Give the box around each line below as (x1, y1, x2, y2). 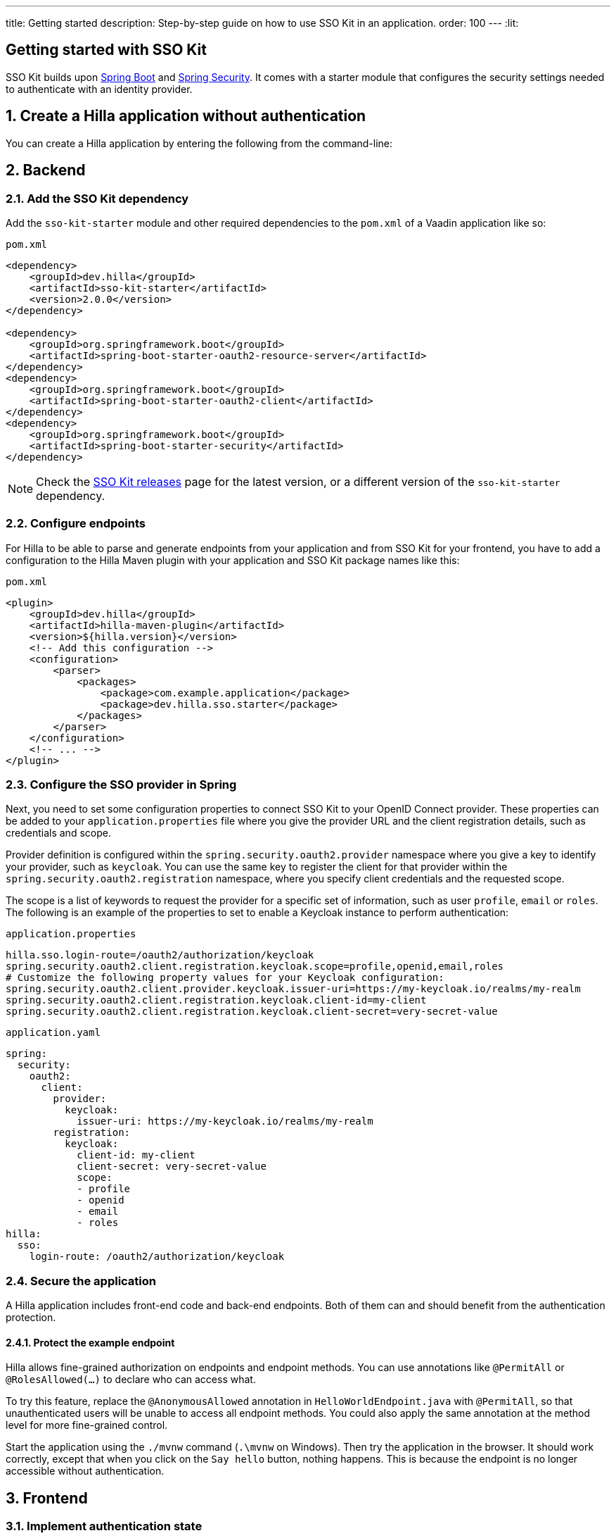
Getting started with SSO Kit (6, 41, 207, 59)
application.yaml (6, 1027, 101, 1039)
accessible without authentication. (6, 1465, 165, 1477)
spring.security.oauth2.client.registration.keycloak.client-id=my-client (6, 994, 427, 1006)
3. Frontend (6, 1489, 88, 1507)
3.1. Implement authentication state (6, 1519, 203, 1534)
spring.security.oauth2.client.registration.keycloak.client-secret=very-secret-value (6, 1006, 498, 1018)
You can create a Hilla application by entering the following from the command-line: (6, 137, 393, 149)
